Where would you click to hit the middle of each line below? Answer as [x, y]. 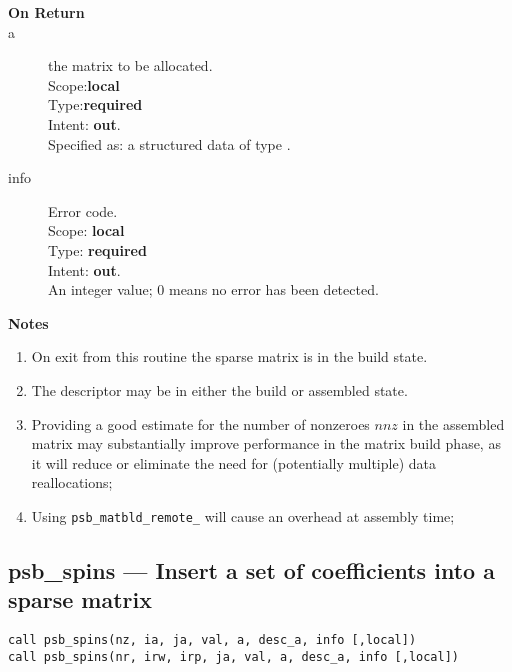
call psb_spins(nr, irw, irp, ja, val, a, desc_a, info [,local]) [234, 656]
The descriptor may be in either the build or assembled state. [219, 389]
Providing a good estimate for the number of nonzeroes [200, 423]
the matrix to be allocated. [130, 65]
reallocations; [72, 482]
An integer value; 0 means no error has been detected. [213, 289]
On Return [46, 12]
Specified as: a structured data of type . [169, 143]
